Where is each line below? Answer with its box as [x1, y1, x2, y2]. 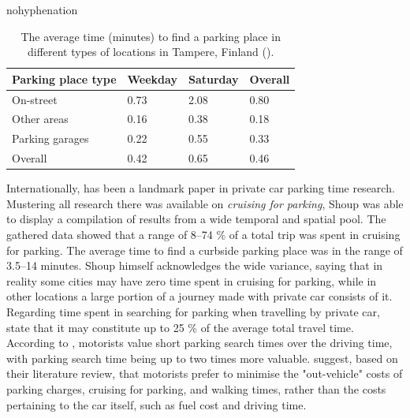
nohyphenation [6, 2, 78, 17]
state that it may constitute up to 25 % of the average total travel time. [6, 319, 354, 335]
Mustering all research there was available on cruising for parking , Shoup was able [6, 195, 404, 211]
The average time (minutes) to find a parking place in [20, 28, 281, 44]
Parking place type [12, 70, 117, 87]
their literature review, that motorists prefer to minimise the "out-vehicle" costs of [6, 365, 403, 382]
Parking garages [12, 130, 89, 147]
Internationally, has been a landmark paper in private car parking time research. [6, 180, 395, 196]
